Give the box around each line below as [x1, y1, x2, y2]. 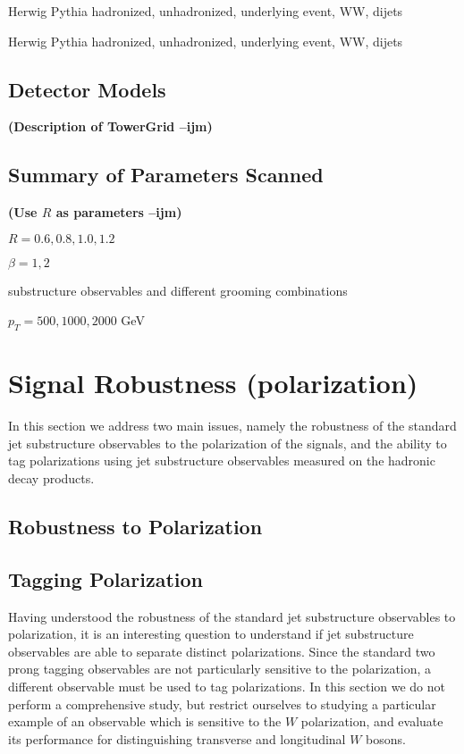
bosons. [366, 729, 406, 748]
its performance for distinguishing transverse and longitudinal [8, 729, 346, 748]
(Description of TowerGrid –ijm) [8, 117, 213, 136]
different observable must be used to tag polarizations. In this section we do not [8, 677, 445, 696]
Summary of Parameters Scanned [8, 161, 324, 188]
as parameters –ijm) [55, 203, 182, 222]
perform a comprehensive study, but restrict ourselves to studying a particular [8, 694, 436, 713]
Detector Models [8, 75, 166, 103]
